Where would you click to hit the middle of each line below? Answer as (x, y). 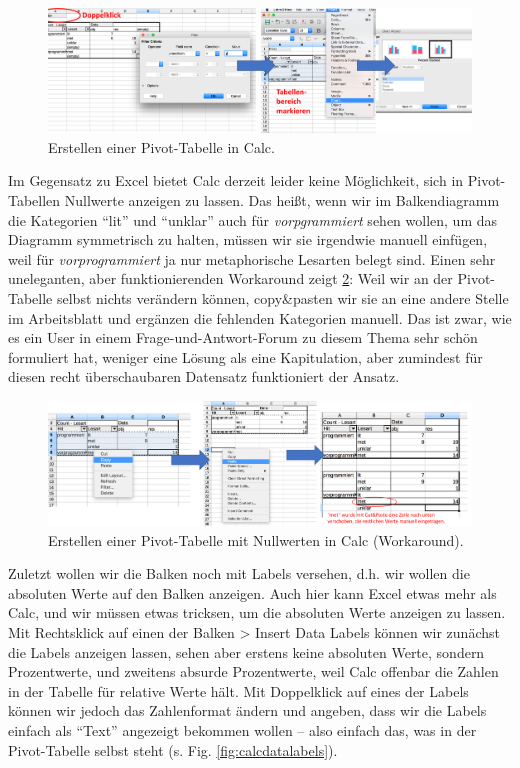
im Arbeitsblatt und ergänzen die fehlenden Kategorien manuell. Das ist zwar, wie (260, 317)
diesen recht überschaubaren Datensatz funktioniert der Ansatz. (204, 376)
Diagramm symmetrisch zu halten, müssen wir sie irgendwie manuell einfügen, (248, 239)
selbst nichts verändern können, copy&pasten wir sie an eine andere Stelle (282, 297)
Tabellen (34, 199)
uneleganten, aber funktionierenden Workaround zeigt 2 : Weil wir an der (230, 278)
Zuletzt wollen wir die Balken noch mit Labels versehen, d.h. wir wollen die (239, 573)
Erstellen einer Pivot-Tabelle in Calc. (161, 146)
